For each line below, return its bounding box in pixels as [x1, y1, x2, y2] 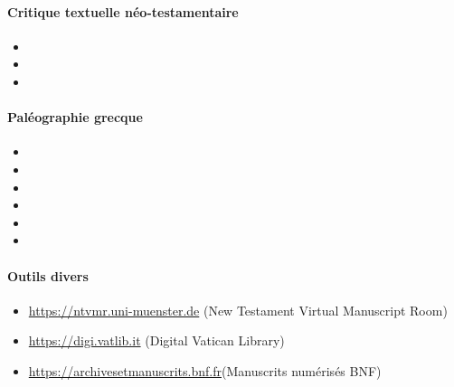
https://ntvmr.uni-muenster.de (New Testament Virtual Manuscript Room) [28, 300, 448, 319]
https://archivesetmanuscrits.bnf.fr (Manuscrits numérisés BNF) [28, 361, 382, 380]
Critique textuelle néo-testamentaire [7, 2, 239, 21]
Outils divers [7, 266, 89, 285]
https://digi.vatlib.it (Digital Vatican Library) [28, 331, 285, 350]
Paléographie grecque [7, 108, 143, 127]
